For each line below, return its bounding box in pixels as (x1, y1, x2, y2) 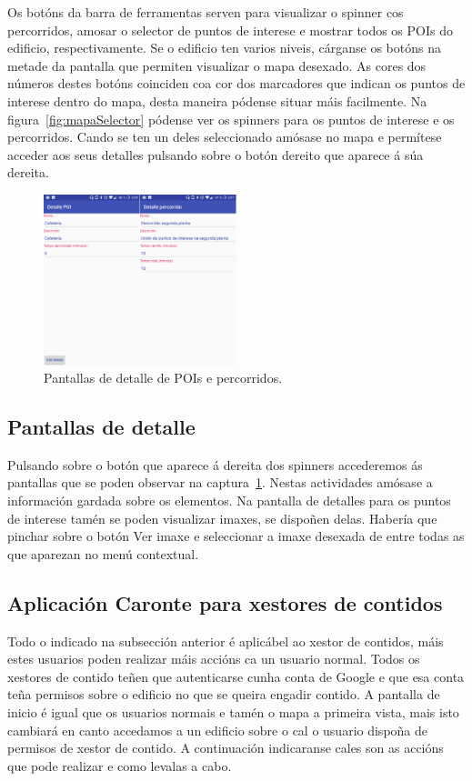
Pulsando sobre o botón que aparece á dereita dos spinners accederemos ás (7, 455, 423, 474)
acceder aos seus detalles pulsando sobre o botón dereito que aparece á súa (7, 145, 424, 164)
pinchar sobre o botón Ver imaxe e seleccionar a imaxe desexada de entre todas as (7, 526, 465, 546)
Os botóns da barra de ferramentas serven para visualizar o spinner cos (7, 3, 404, 21)
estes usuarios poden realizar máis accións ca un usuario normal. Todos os (7, 649, 420, 668)
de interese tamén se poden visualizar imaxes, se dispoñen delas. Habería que (7, 508, 437, 527)
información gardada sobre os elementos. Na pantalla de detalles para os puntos (7, 491, 451, 510)
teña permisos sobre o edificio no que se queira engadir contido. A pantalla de (7, 685, 440, 704)
